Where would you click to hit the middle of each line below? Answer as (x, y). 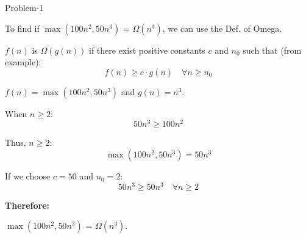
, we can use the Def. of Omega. (222, 28)
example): (23, 62)
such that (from (272, 50)
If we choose (28, 176)
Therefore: (27, 205)
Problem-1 (24, 7)
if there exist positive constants (147, 50)
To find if (22, 28)
